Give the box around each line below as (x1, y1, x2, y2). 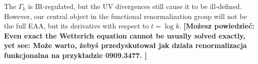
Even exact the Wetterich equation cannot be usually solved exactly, (4, 30, 245, 40)
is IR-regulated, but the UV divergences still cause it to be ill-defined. (27, 1, 242, 11)
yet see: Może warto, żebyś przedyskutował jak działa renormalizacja (4, 40, 247, 50)
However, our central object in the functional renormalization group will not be (4, 10, 247, 21)
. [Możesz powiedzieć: (179, 20, 254, 31)
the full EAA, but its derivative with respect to (4, 20, 149, 31)
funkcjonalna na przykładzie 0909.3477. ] (4, 49, 147, 60)
